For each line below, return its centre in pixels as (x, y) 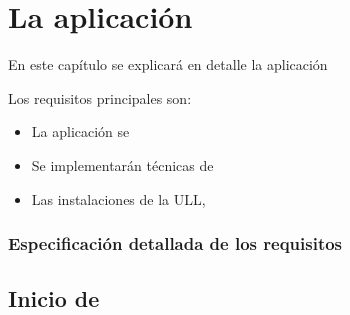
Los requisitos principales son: (100, 97)
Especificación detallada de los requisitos (175, 243)
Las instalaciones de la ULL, (118, 198)
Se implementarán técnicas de (122, 164)
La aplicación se (80, 131)
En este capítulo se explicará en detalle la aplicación (168, 64)
